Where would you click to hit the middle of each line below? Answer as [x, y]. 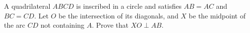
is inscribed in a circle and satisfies [129, 6]
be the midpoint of [217, 15]
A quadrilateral [27, 6]
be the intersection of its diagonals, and [118, 15]
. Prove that [110, 25]
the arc [15, 25]
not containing [62, 25]
